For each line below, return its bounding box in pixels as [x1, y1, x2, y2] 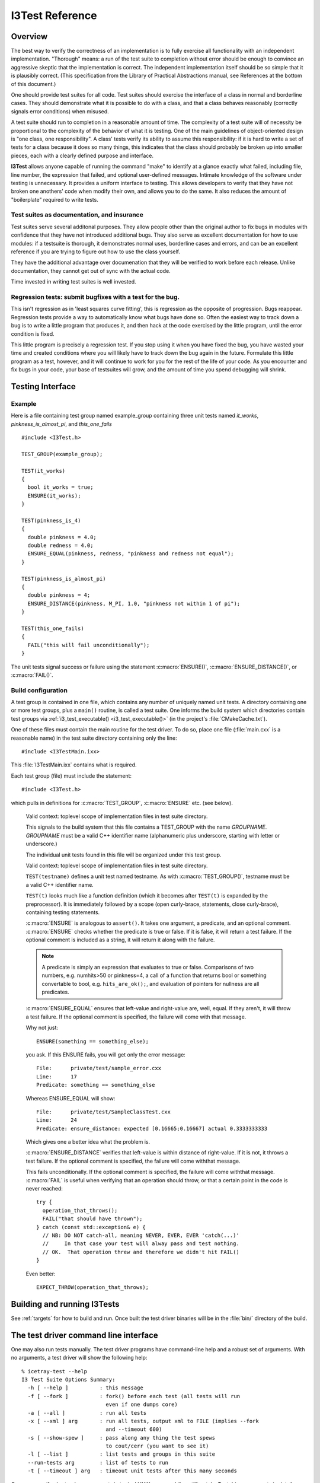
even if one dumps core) [105, 1401, 178, 1408]
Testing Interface [11, 381, 76, 392]
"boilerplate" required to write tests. [11, 196, 99, 203]
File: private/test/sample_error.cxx [36, 1065, 162, 1072]
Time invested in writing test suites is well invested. [11, 278, 136, 285]
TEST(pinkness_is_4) [21, 517, 81, 524]
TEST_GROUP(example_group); [21, 451, 103, 457]
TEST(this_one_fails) [21, 625, 84, 632]
